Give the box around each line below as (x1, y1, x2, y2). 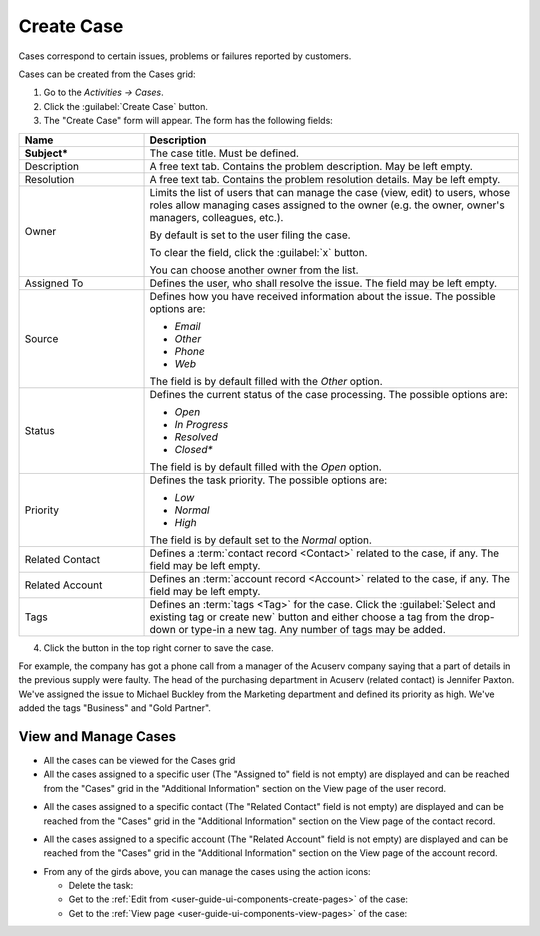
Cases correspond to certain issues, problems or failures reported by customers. (18, 50, 352, 62)
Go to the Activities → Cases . (43, 86, 164, 99)
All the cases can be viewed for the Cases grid (43, 754, 236, 766)
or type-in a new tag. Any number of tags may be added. (178, 622, 446, 636)
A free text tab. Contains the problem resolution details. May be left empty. (149, 172, 501, 186)
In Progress (174, 417, 229, 431)
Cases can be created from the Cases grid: (18, 68, 196, 80)
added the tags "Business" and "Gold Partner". (18, 702, 212, 714)
